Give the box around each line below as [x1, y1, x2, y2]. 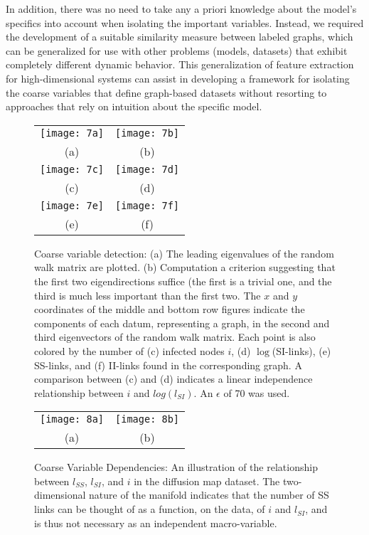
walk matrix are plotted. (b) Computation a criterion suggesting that [34, 260, 336, 275]
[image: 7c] [40, 163, 105, 175]
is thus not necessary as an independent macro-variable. [34, 515, 277, 530]
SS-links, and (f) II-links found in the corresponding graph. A [34, 357, 302, 372]
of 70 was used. [223, 385, 290, 400]
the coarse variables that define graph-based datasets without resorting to [6, 85, 327, 100]
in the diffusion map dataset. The [134, 473, 280, 488]
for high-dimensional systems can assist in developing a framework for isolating [6, 70, 350, 85]
